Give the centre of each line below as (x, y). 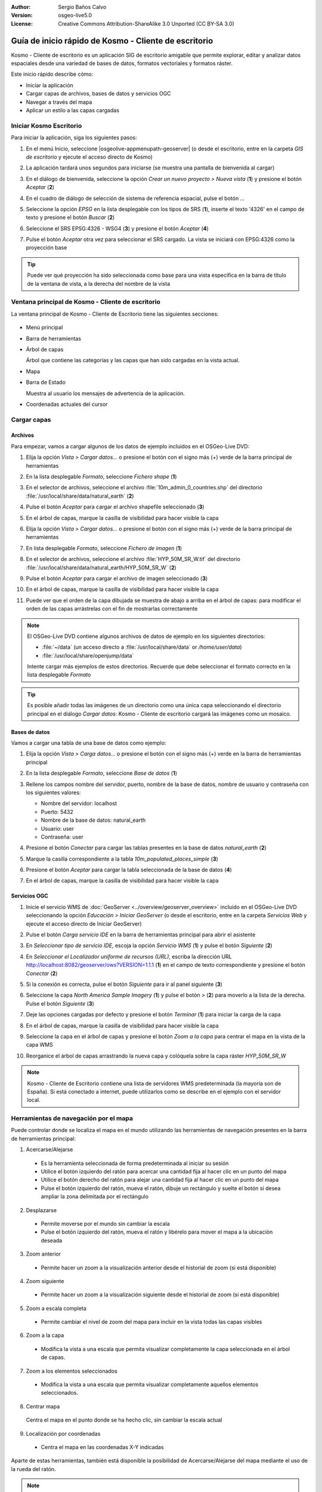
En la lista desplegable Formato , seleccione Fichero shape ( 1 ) (101, 477)
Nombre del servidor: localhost (79, 803)
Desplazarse (41, 1210)
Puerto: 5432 (57, 812)
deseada (52, 1240)
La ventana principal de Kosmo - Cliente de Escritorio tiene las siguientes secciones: (115, 314)
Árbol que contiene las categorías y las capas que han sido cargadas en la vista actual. (133, 360)
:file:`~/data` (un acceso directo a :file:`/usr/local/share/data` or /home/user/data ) (142, 647)
